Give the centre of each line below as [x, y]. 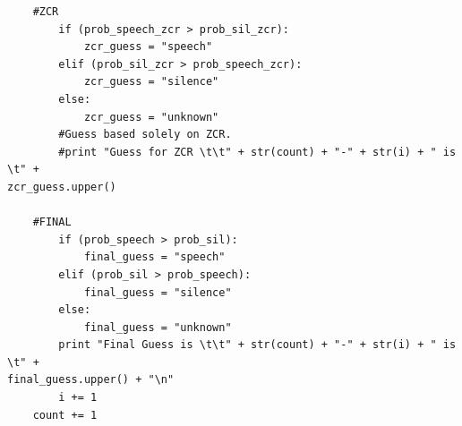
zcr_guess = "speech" [148, 47]
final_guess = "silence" [158, 292]
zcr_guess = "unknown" [151, 117]
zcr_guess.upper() [62, 187]
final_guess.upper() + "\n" [91, 380]
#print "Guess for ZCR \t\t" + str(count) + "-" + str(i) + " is [257, 152]
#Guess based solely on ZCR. [145, 135]
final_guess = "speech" [154, 257]
